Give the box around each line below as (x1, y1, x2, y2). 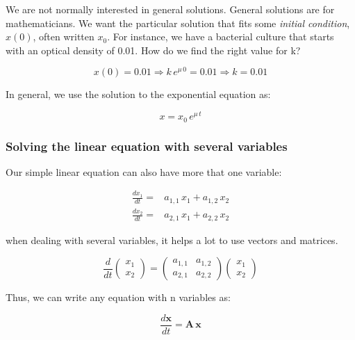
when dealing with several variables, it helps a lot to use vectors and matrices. (6, 232, 338, 247)
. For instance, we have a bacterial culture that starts (107, 29, 334, 44)
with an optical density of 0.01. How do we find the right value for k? (6, 42, 301, 57)
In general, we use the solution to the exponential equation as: (6, 87, 271, 102)
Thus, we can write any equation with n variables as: (6, 290, 231, 305)
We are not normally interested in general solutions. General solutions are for (6, 2, 335, 16)
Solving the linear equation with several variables (6, 137, 288, 154)
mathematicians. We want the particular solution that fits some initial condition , (6, 15, 350, 30)
